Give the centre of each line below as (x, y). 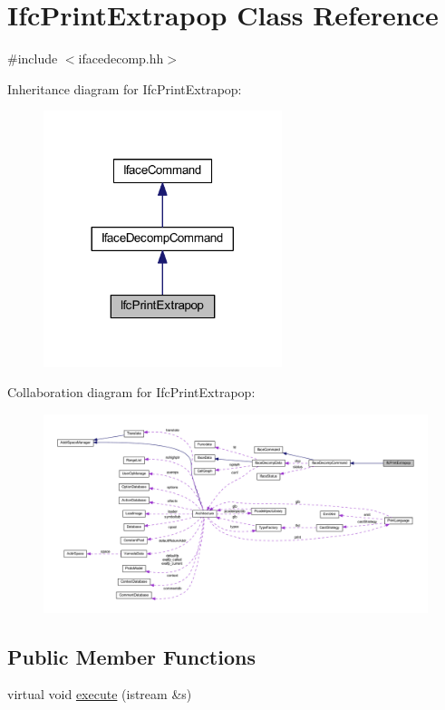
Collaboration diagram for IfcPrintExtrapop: (131, 392)
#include (33, 58)
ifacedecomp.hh (121, 58)
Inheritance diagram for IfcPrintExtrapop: (125, 88)
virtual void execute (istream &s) (100, 694)
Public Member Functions (131, 656)
